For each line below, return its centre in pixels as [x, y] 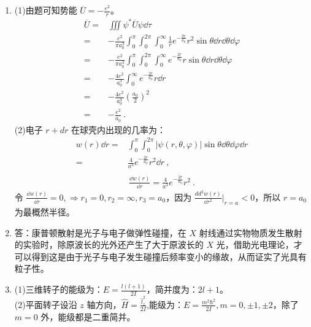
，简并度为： [172, 289]
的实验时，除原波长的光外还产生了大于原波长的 [109, 244]
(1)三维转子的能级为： [59, 289]
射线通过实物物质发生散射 [251, 232]
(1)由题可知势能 [46, 10]
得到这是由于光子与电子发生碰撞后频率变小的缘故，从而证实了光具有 [169, 256]
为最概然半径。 [44, 212]
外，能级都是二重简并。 [88, 316]
